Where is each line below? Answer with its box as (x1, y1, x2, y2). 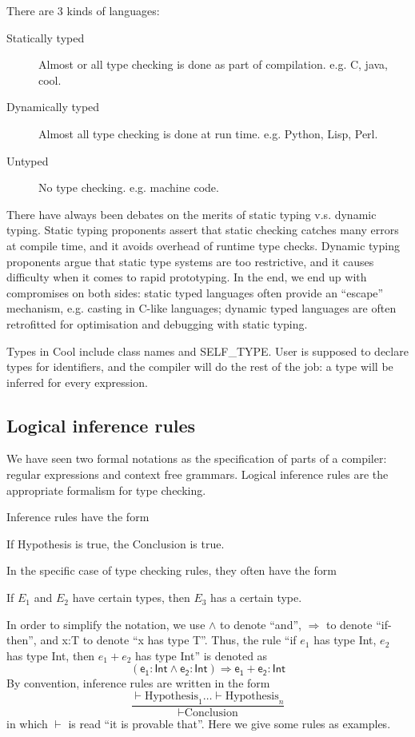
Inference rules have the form (6, 508, 150, 525)
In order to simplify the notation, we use (6, 615, 206, 632)
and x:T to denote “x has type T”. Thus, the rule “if (40, 631, 297, 648)
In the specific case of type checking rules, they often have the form (6, 562, 337, 579)
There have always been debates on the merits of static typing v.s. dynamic (6, 205, 377, 222)
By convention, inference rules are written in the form (6, 675, 270, 691)
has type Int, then (6, 647, 95, 663)
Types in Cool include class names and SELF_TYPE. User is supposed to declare (6, 342, 409, 359)
